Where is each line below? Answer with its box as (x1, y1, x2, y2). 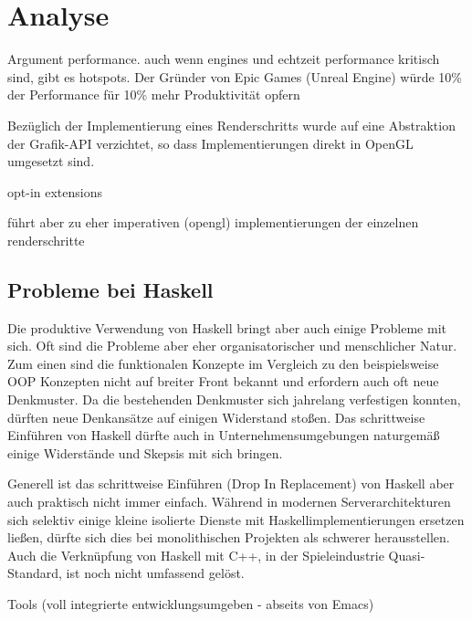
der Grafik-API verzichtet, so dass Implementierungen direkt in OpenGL (7, 133, 414, 152)
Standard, (7, 563, 62, 583)
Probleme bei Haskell (7, 275, 214, 303)
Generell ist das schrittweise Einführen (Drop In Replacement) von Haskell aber (7, 474, 455, 493)
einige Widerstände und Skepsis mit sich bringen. (7, 443, 283, 462)
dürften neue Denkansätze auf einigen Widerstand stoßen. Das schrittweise (7, 407, 425, 426)
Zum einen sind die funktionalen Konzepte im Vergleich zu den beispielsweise (7, 353, 439, 373)
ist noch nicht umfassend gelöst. (66, 563, 245, 583)
